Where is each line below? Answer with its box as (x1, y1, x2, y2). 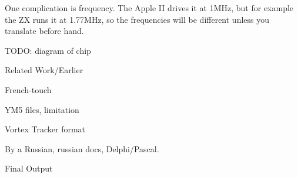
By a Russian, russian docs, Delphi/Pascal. (5, 142, 159, 155)
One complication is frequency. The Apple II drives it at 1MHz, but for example (5, 2, 294, 13)
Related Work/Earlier (5, 64, 83, 76)
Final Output (5, 162, 53, 174)
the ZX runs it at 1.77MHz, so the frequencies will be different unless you (5, 13, 270, 25)
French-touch (5, 83, 52, 95)
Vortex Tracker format (5, 123, 86, 135)
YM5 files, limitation (5, 103, 79, 115)
